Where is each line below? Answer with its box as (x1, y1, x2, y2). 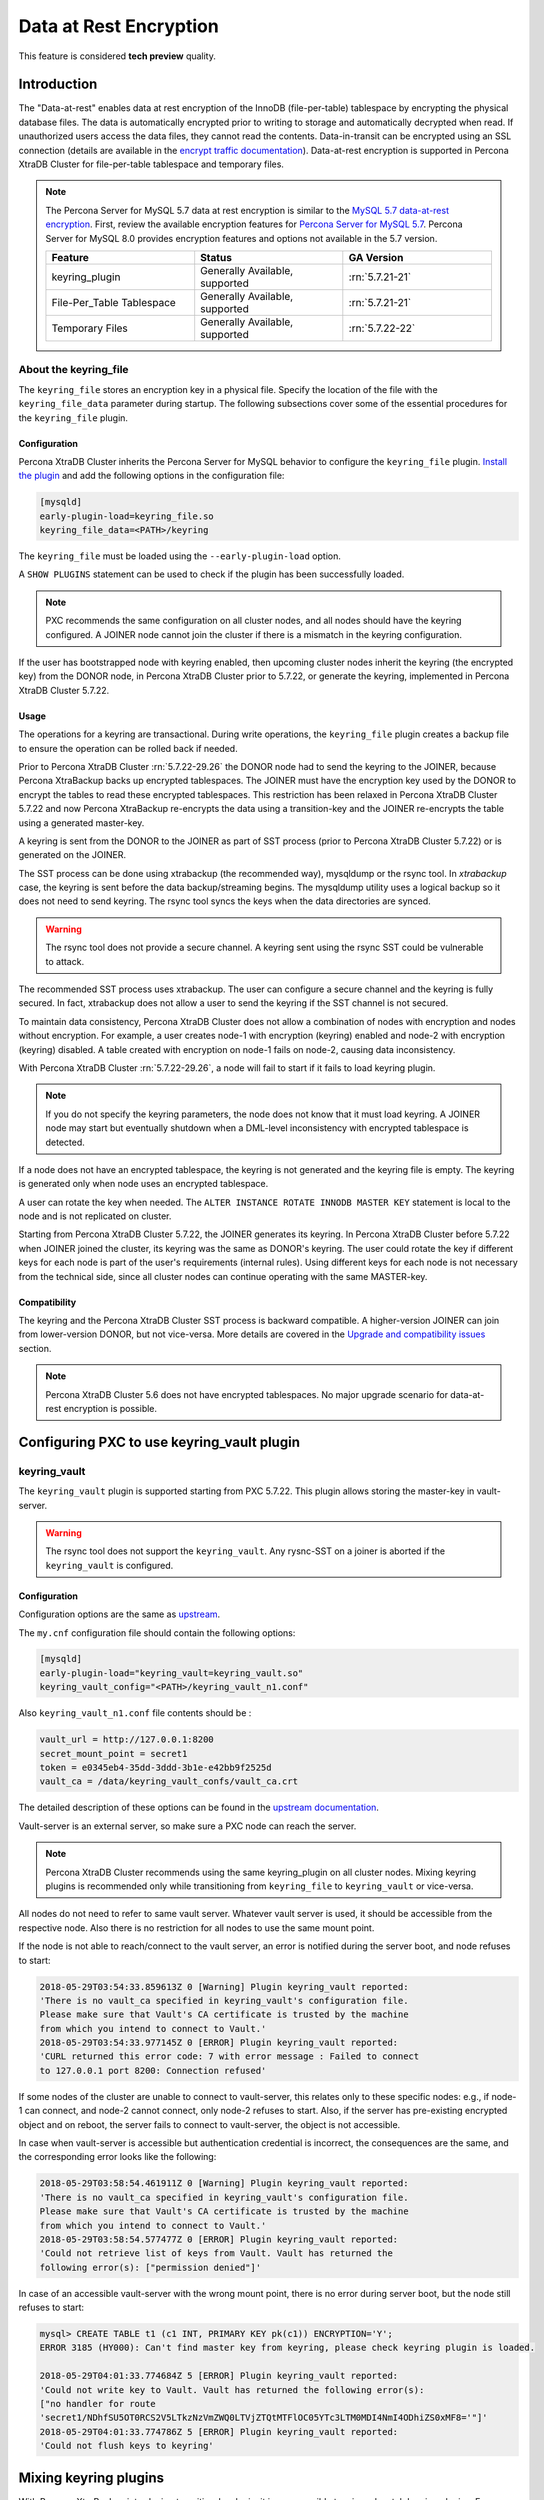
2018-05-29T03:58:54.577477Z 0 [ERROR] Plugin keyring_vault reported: (39, 2233, 399, 2245)
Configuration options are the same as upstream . (18, 1608, 221, 1620)
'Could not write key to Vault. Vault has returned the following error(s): (39, 2384, 425, 2395)
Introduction (18, 76, 98, 93)
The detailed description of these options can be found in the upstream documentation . (18, 1801, 380, 1814)
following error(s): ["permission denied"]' (39, 2261, 262, 2273)
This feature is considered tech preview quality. (18, 50, 217, 62)
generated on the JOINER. (18, 849, 127, 861)
